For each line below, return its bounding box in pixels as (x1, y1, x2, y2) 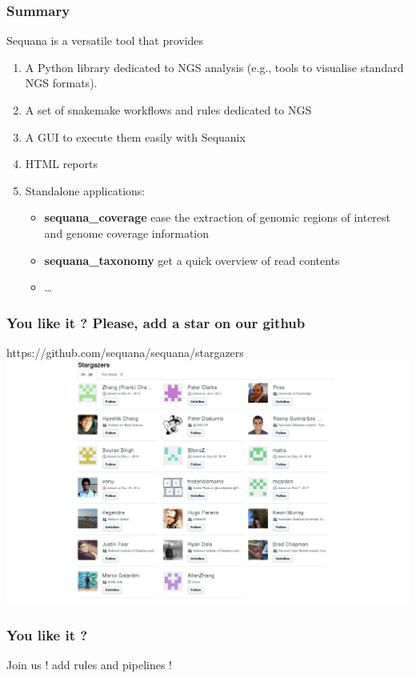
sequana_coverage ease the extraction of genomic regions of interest (44, 209, 391, 226)
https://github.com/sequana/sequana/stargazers (6, 343, 244, 360)
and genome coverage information (44, 224, 210, 241)
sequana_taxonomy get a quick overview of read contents (44, 251, 340, 268)
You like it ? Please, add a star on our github (6, 312, 306, 332)
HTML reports (25, 155, 98, 172)
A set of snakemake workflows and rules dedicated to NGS (25, 102, 312, 118)
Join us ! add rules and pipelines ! (6, 656, 172, 673)
